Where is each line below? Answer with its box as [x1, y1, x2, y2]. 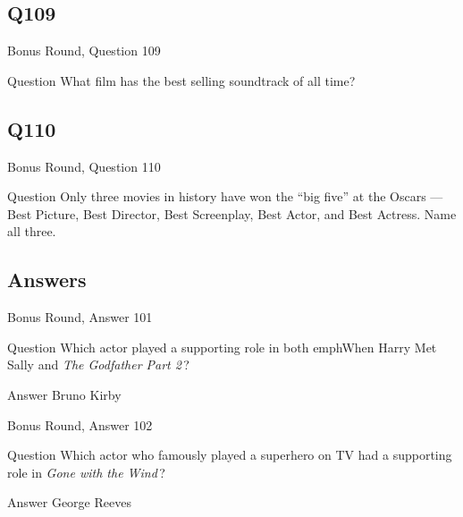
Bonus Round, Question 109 [7, 41, 161, 60]
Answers [7, 266, 87, 293]
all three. [7, 222, 56, 241]
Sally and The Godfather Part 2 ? [7, 355, 189, 374]
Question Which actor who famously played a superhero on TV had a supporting [7, 445, 452, 464]
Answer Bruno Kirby [7, 385, 122, 403]
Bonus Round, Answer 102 [7, 415, 153, 434]
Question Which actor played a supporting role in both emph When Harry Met [7, 337, 437, 356]
